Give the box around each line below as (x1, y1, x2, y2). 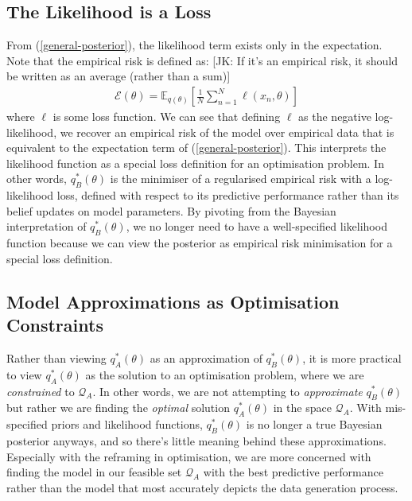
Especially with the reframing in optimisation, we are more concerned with (6, 448, 371, 464)
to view (6, 366, 42, 383)
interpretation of (6, 218, 87, 235)
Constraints (6, 313, 103, 337)
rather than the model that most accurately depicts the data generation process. (6, 479, 398, 495)
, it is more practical (302, 349, 402, 366)
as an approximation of (150, 349, 262, 366)
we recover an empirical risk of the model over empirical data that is (60, 123, 395, 140)
